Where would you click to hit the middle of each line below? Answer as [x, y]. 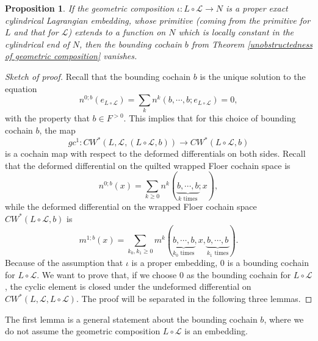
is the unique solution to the [253, 76]
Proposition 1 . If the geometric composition [90, 8]
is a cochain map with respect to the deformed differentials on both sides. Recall [155, 153]
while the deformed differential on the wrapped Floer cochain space [131, 206]
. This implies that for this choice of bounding [210, 118]
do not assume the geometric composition [83, 331]
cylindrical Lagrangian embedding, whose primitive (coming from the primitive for [158, 20]
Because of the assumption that [64, 263]
